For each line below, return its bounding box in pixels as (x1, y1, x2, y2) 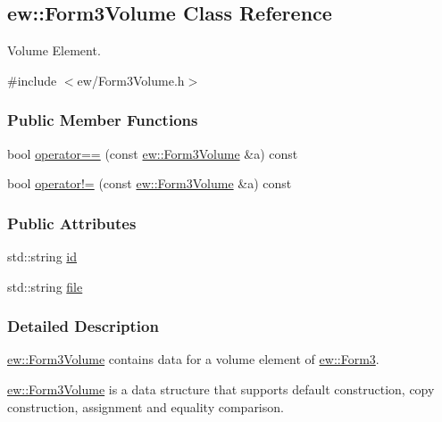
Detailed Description (7, 315, 159, 337)
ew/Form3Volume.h (77, 70, 185, 89)
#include (7, 70, 57, 89)
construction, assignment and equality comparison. (7, 397, 284, 416)
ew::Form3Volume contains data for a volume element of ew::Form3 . (7, 350, 379, 368)
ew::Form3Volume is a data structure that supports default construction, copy (7, 380, 435, 399)
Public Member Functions (7, 109, 198, 131)
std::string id (7, 247, 78, 266)
